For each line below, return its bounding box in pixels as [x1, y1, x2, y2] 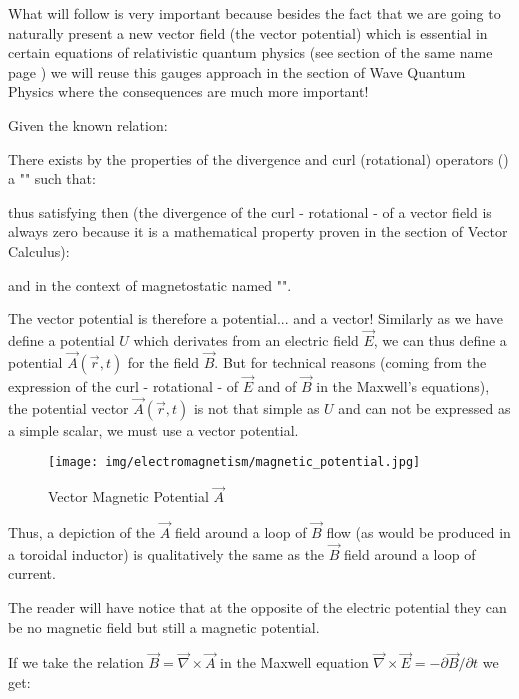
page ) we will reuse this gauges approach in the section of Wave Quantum [8, 61, 466, 82]
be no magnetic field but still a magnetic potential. [8, 616, 320, 637]
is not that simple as [193, 397, 320, 418]
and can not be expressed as [338, 397, 511, 418]
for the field [127, 351, 200, 372]
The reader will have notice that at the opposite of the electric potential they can [8, 597, 507, 618]
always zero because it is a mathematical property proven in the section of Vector [8, 221, 508, 242]
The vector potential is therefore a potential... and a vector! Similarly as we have [8, 308, 503, 329]
